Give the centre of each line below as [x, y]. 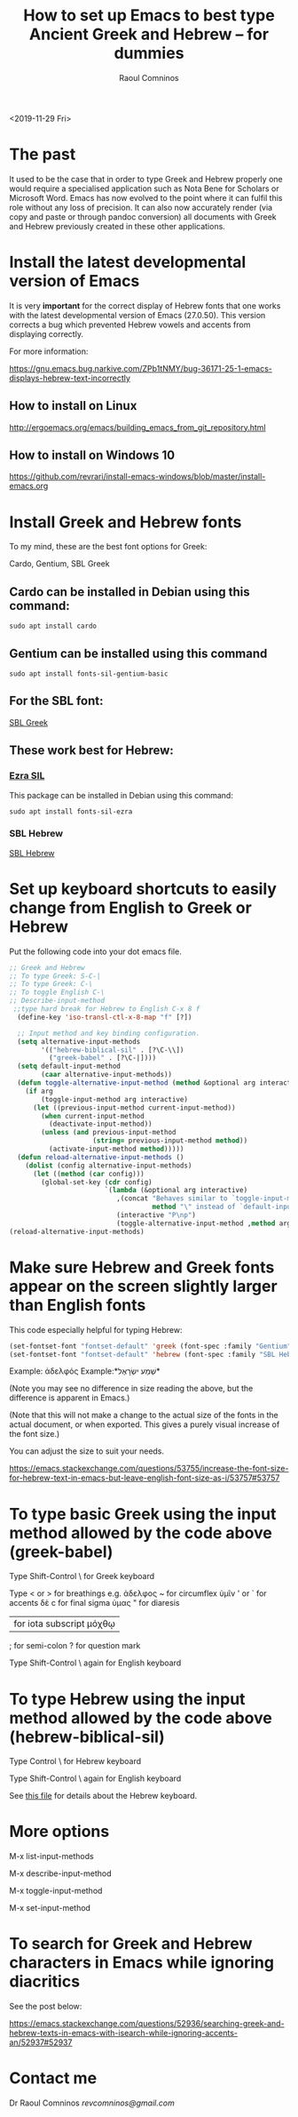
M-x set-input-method [50, 1908]
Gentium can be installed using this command [138, 653]
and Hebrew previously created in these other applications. [118, 226]
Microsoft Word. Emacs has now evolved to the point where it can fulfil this [146, 197]
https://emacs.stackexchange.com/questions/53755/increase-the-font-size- [149, 1469]
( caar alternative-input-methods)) [107, 1075]
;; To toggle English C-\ [57, 992]
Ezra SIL [27, 776]
